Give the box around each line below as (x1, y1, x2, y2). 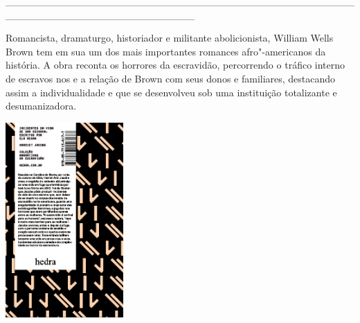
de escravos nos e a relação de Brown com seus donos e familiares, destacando (6, 71, 336, 85)
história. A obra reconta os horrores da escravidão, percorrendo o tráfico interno (6, 58, 345, 72)
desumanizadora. (6, 98, 77, 113)
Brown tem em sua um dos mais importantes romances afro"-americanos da (6, 44, 326, 58)
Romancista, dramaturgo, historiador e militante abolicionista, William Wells (6, 30, 334, 45)
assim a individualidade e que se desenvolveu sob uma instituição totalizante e (6, 85, 337, 99)
